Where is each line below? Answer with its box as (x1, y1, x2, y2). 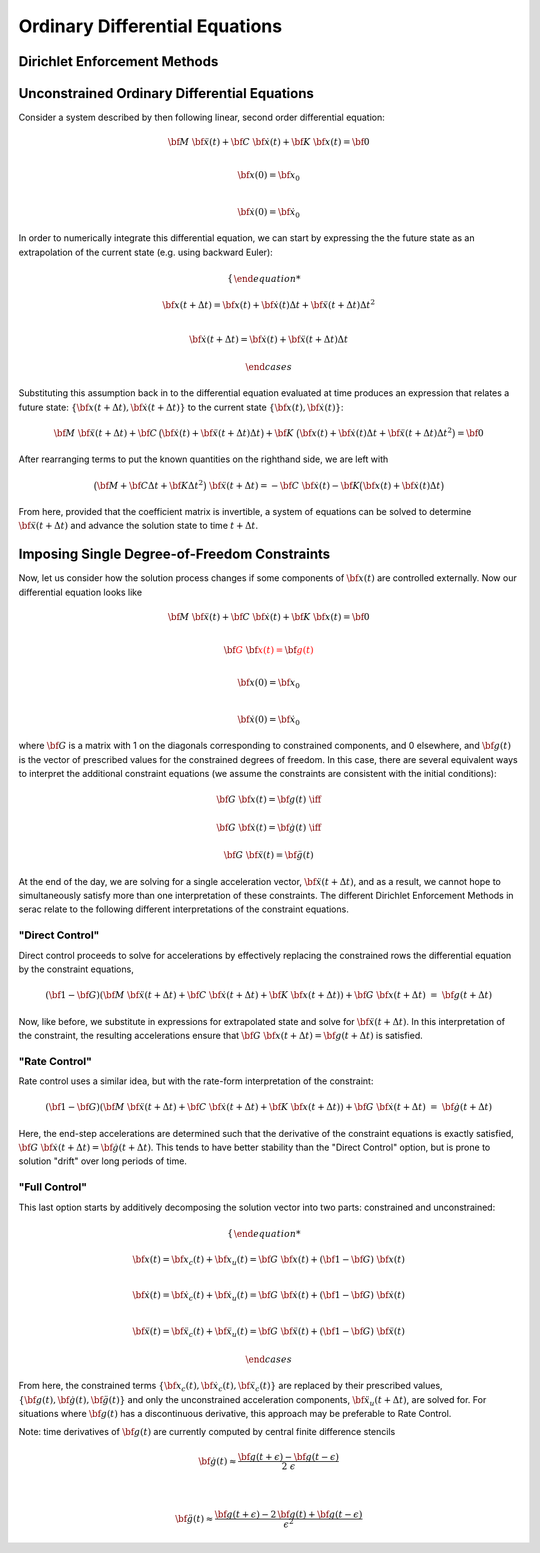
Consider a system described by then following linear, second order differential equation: (18, 111, 385, 124)
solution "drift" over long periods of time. (18, 1155, 187, 1167)
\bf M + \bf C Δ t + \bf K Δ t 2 (96, 478, 204, 491)
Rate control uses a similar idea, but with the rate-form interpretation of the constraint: (18, 1075, 374, 1087)
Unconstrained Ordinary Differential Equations (18, 85, 315, 102)
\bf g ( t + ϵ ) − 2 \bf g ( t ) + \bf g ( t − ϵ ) (214, 1509, 363, 1520)
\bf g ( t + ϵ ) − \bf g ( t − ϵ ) (238, 1451, 340, 1462)
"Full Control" (18, 1180, 88, 1194)
